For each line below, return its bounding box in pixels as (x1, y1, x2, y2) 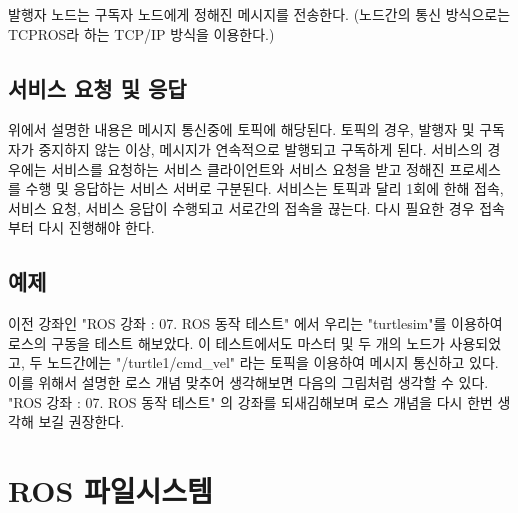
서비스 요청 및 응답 (8, 72, 187, 103)
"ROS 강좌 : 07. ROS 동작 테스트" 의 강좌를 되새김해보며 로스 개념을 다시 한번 (8, 391, 493, 412)
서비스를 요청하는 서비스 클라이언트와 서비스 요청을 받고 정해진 (51, 158, 445, 179)
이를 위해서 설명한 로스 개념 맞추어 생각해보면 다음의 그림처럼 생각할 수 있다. (8, 371, 489, 392)
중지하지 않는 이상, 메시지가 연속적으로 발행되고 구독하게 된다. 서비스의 (38, 138, 483, 159)
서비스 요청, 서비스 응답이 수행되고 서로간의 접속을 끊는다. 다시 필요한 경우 (8, 197, 475, 218)
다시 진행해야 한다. (38, 217, 155, 238)
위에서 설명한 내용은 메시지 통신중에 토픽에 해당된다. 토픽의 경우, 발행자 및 (8, 119, 475, 140)
